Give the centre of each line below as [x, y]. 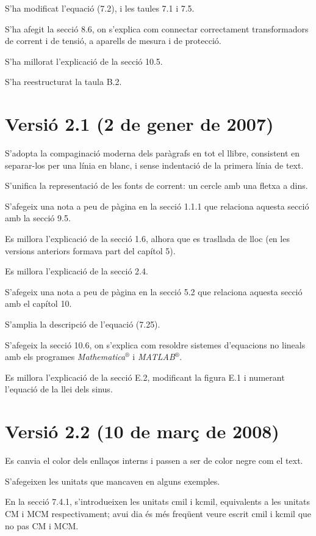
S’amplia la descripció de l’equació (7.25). [83, 324]
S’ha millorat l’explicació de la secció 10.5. [84, 61]
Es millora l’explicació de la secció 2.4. [77, 271]
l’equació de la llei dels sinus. [59, 389]
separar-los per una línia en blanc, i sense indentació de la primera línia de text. [154, 165]
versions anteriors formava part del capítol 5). [90, 250]
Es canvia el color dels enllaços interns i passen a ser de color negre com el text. [154, 461]
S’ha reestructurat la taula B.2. [63, 82]
